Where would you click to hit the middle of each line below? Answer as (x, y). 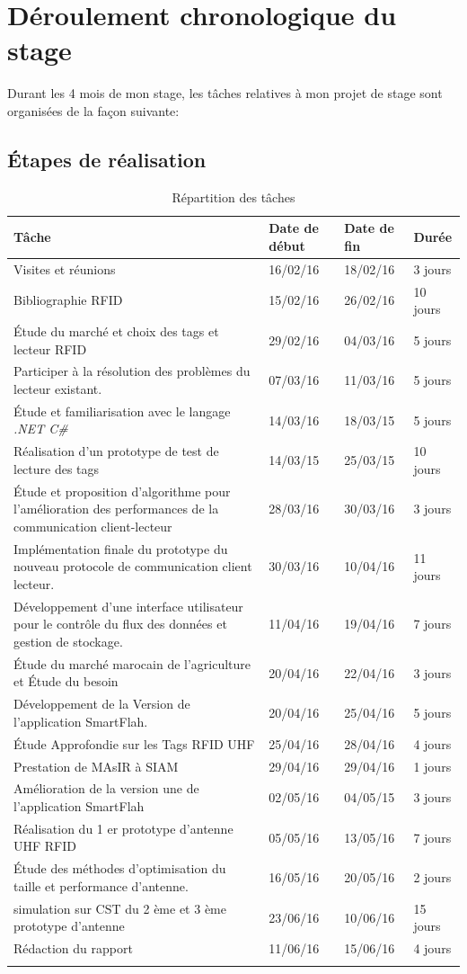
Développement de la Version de (102, 704)
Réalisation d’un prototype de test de (116, 451)
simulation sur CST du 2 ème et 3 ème (120, 908)
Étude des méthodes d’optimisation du (120, 868)
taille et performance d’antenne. (101, 885)
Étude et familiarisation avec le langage (122, 411)
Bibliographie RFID (68, 300)
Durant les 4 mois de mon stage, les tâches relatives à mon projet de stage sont (225, 93)
